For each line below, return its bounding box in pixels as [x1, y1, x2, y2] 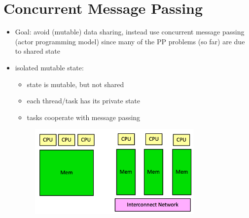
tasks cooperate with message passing [27, 112, 141, 122]
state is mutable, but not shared [27, 79, 124, 89]
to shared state [15, 46, 60, 56]
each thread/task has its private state [27, 95, 141, 106]
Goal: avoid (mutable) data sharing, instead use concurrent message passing [15, 27, 245, 37]
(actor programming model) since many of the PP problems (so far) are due [15, 36, 245, 46]
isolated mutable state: [15, 62, 84, 72]
